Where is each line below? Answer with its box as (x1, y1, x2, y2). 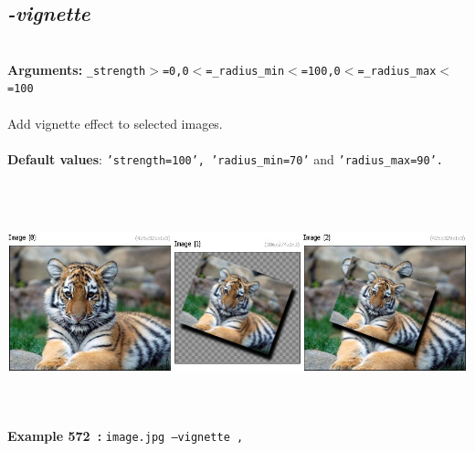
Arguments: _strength (7, 59, 146, 79)
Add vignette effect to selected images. (7, 113, 223, 132)
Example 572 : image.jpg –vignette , (7, 425, 244, 445)
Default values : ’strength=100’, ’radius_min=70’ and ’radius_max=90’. (7, 149, 444, 168)
